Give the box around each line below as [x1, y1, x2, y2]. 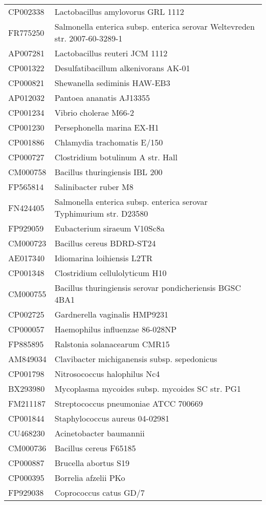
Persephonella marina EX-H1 [54, 121, 159, 133]
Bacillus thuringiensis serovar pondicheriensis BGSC [54, 282, 241, 293]
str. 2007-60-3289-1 [54, 32, 123, 44]
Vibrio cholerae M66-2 [54, 107, 134, 118]
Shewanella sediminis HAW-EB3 [54, 77, 170, 89]
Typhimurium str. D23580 [54, 207, 148, 219]
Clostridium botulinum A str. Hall [54, 151, 178, 163]
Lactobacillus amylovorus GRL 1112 [54, 6, 184, 17]
